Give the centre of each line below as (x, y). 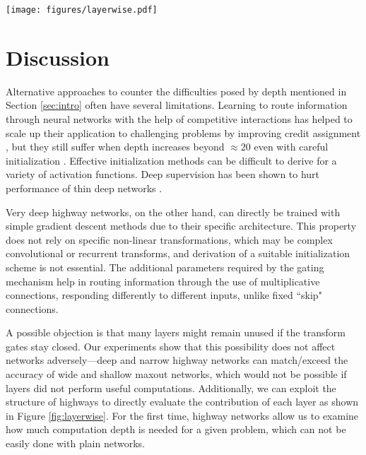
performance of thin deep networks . (84, 188)
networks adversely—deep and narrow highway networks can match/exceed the (177, 360)
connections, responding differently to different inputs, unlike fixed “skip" (164, 295)
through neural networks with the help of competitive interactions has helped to (179, 118)
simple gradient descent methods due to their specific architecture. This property (181, 226)
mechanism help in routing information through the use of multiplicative (163, 281)
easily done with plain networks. (75, 443)
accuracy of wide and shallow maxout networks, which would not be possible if (176, 374)
